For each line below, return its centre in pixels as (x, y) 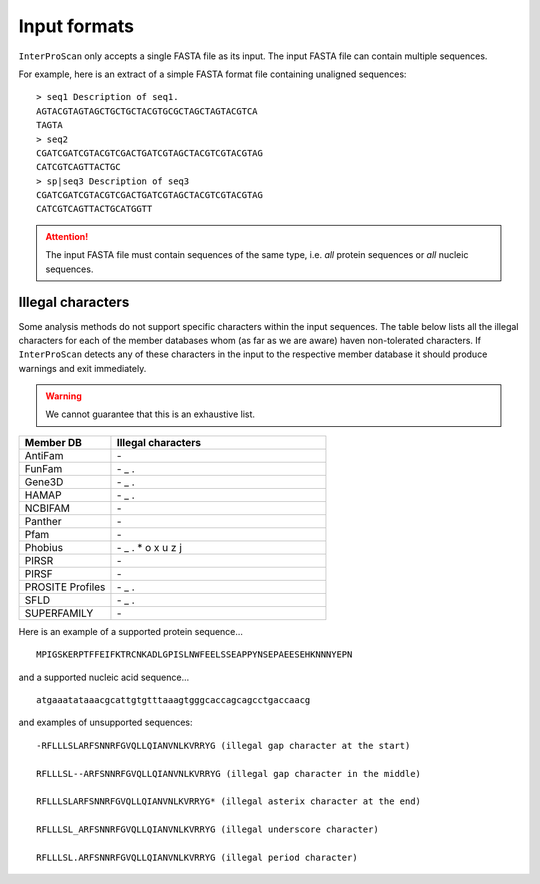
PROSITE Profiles (65, 587)
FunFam (43, 468)
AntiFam (44, 455)
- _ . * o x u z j (149, 547)
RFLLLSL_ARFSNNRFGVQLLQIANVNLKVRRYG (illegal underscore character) (207, 829)
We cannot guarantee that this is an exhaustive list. (150, 414)
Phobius (44, 547)
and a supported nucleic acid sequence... (104, 677)
